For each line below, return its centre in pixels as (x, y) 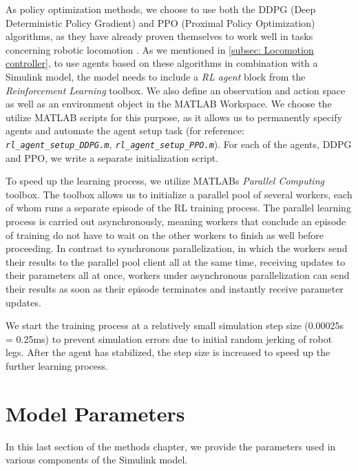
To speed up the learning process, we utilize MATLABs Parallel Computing (165, 181)
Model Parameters (95, 413)
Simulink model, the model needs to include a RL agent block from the (156, 76)
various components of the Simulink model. (97, 460)
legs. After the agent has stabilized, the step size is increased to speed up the (168, 352)
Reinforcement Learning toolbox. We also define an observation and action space (176, 90)
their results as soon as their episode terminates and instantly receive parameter (175, 288)
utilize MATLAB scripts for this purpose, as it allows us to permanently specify (174, 117)
